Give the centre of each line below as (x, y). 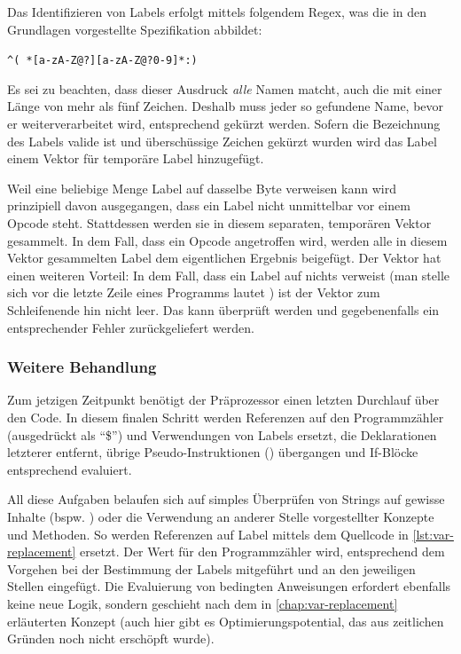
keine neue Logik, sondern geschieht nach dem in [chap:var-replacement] (203, 603)
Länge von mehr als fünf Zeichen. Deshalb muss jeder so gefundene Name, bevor (226, 106)
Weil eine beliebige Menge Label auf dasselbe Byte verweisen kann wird (202, 188)
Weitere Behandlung (82, 367)
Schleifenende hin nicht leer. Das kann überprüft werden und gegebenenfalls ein (223, 309)
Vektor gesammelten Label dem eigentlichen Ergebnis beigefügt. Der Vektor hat (224, 258)
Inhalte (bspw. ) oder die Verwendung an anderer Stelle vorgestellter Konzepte (221, 516)
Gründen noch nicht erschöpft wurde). (111, 638)
